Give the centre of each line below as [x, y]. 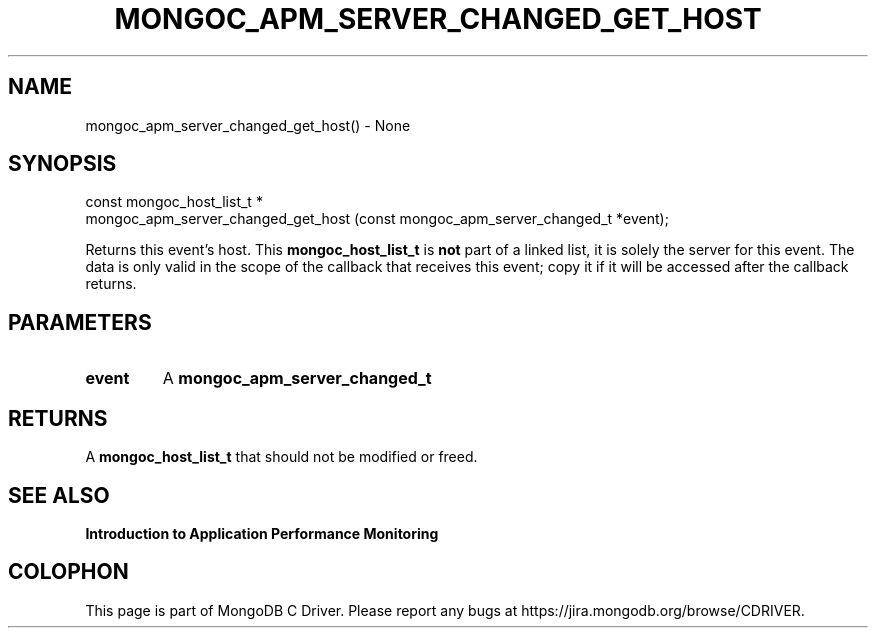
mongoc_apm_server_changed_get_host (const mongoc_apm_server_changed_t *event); [377, 219]
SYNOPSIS [62, 164]
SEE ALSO [59, 495]
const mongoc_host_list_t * [174, 202]
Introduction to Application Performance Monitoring [262, 533]
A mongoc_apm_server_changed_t [297, 378]
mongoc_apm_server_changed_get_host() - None [248, 125]
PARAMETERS [80, 322]
